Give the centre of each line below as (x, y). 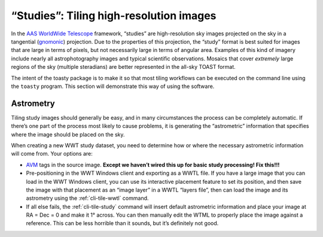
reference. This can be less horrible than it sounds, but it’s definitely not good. (122, 223)
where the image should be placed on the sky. (68, 134)
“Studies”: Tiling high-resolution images (114, 16)
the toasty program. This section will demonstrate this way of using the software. (113, 86)
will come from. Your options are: (52, 154)
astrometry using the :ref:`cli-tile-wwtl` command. (87, 198)
